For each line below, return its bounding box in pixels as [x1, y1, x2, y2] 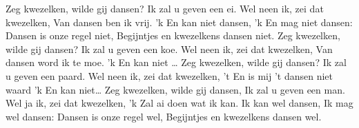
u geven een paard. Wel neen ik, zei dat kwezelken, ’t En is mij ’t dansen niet [6, 68, 333, 83]
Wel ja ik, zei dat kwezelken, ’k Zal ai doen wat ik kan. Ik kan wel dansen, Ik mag [6, 96, 353, 110]
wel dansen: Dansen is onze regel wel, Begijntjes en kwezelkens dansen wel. [6, 109, 322, 123]
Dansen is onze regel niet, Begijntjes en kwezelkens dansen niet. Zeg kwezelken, [6, 28, 340, 43]
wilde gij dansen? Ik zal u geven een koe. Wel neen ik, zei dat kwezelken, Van [6, 41, 333, 56]
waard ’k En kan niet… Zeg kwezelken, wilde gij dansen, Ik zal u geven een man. [6, 82, 345, 96]
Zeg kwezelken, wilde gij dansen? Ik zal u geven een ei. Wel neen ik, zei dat [6, 1, 324, 15]
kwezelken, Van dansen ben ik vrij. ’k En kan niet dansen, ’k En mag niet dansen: [6, 14, 353, 29]
